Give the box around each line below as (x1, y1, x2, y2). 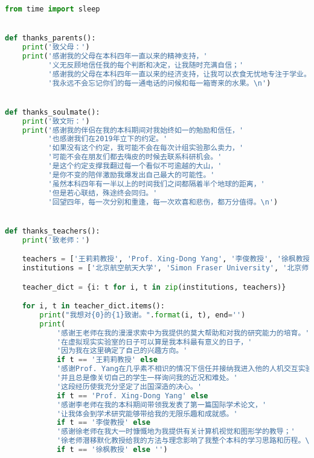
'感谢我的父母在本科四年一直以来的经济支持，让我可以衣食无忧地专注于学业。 (48, 69, 311, 78)
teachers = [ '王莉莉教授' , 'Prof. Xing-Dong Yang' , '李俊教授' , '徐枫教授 (22, 255, 310, 264)
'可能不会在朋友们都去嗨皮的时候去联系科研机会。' (48, 153, 222, 162)
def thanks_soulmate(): (5, 107, 100, 116)
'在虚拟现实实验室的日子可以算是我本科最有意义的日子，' (56, 337, 252, 346)
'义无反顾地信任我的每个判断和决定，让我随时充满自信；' (48, 60, 244, 69)
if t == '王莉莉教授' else (56, 355, 158, 364)
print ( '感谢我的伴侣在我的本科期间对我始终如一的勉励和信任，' (22, 126, 244, 135)
